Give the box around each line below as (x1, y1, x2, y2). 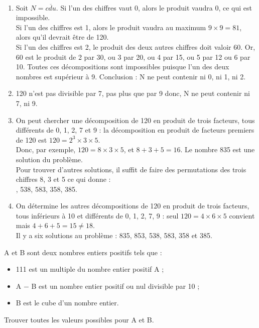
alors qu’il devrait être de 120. (16, 32, 109, 42)
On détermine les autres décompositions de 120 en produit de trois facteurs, (16, 200, 249, 211)
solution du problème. (16, 154, 83, 164)
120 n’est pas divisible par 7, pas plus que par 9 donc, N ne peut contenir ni (16, 88, 250, 98)
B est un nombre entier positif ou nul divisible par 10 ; (31, 280, 200, 291)
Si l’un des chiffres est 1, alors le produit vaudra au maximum (16, 22, 206, 32)
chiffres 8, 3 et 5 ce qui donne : (16, 174, 111, 184)
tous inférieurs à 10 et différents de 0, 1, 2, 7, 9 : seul (16, 210, 179, 221)
